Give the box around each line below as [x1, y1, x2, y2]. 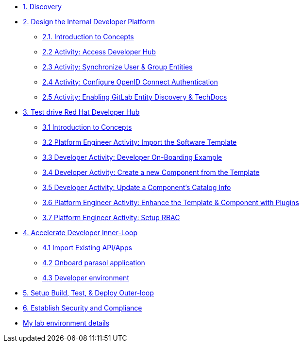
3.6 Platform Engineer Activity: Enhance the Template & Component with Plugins [42, 198, 299, 207]
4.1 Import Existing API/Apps [42, 243, 132, 252]
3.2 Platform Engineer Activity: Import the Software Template [42, 138, 237, 146]
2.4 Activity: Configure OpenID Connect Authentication [42, 78, 218, 86]
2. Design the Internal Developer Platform [23, 17, 155, 26]
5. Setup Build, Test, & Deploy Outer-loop [23, 289, 154, 297]
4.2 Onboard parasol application [42, 259, 145, 267]
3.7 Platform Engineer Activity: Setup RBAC [42, 213, 180, 222]
